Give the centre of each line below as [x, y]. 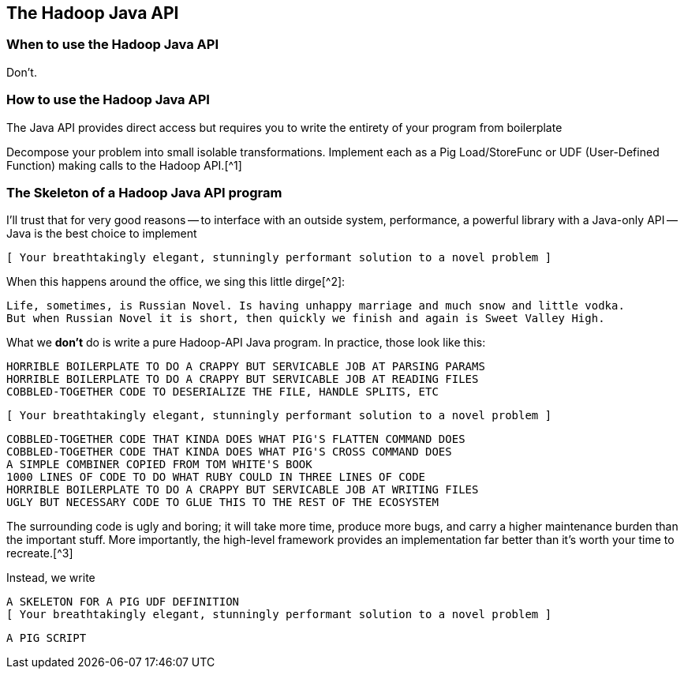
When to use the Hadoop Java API [112, 45]
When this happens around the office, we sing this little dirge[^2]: [176, 282]
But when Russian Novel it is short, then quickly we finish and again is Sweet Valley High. [306, 319]
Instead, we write [51, 578]
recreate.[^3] [40, 553]
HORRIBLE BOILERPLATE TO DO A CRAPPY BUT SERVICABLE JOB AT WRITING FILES [243, 490]
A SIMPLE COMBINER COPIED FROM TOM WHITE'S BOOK [159, 465]
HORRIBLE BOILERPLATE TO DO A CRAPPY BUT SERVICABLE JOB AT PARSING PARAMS [246, 367]
